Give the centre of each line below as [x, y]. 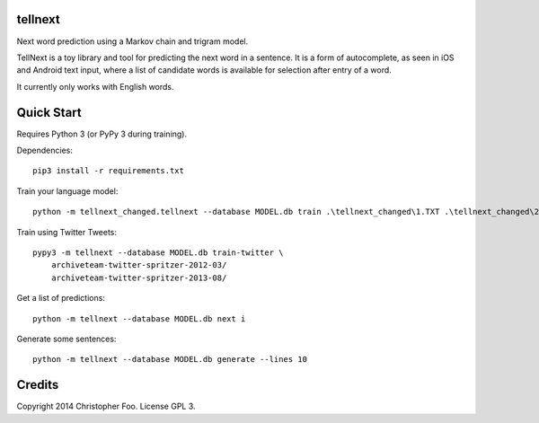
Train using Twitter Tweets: [66, 232]
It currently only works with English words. [95, 86]
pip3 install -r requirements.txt [108, 171]
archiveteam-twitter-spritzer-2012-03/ [139, 265]
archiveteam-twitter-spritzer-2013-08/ [139, 278]
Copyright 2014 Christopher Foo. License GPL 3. [106, 406]
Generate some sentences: [66, 339]
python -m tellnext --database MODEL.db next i [139, 318]
